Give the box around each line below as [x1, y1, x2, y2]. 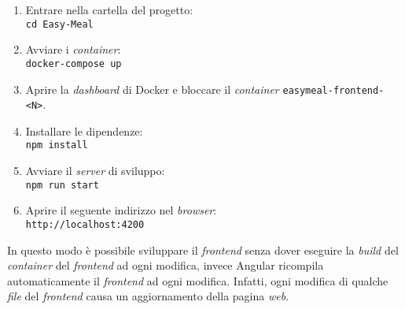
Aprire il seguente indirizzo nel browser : [25, 202, 217, 218]
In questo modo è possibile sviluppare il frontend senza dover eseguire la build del [7, 241, 399, 258]
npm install [25, 140, 88, 151]
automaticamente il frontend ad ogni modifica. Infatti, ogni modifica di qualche [7, 272, 388, 289]
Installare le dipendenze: [25, 122, 143, 139]
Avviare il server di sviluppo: [25, 162, 165, 179]
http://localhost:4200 [25, 218, 145, 230]
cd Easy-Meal [25, 18, 94, 30]
